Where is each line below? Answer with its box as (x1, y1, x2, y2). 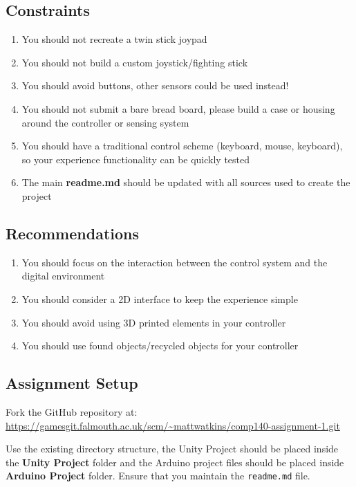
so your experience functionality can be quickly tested (21, 151, 250, 166)
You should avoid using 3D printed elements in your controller (21, 315, 286, 329)
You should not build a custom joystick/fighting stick (21, 55, 248, 69)
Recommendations (6, 222, 139, 243)
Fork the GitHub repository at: (6, 404, 138, 419)
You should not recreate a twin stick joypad (21, 32, 207, 46)
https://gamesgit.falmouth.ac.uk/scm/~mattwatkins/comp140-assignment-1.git (6, 418, 340, 432)
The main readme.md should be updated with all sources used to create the (21, 175, 350, 190)
